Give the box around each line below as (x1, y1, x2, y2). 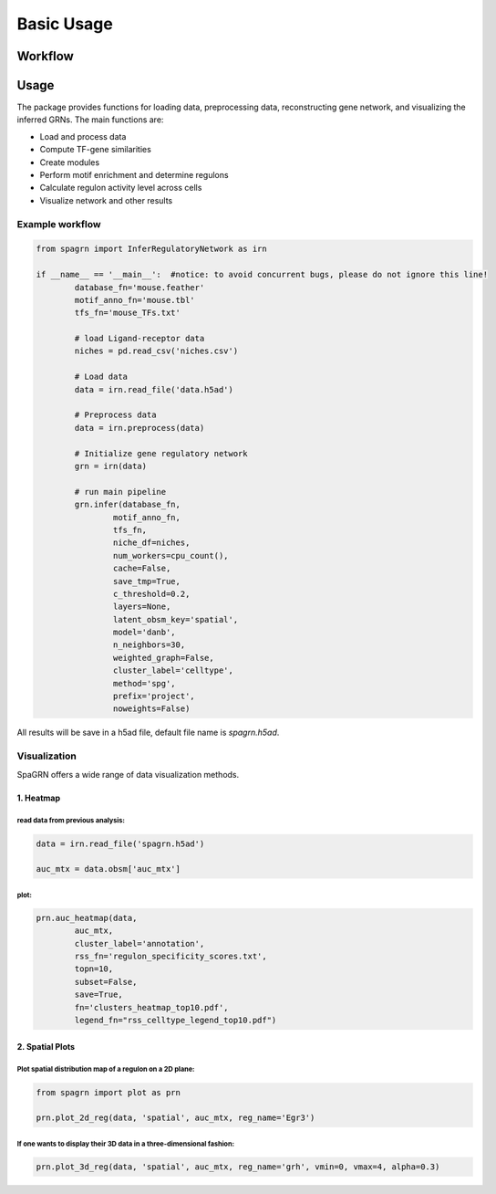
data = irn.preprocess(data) (74, 423, 205, 433)
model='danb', (112, 627, 177, 638)
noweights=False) (112, 704, 191, 714)
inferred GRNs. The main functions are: (16, 114, 164, 125)
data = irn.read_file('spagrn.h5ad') (36, 838, 205, 849)
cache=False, (112, 563, 171, 574)
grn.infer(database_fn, (74, 499, 181, 510)
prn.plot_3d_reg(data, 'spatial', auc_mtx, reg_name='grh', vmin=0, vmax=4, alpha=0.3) (36, 1161, 440, 1172)
